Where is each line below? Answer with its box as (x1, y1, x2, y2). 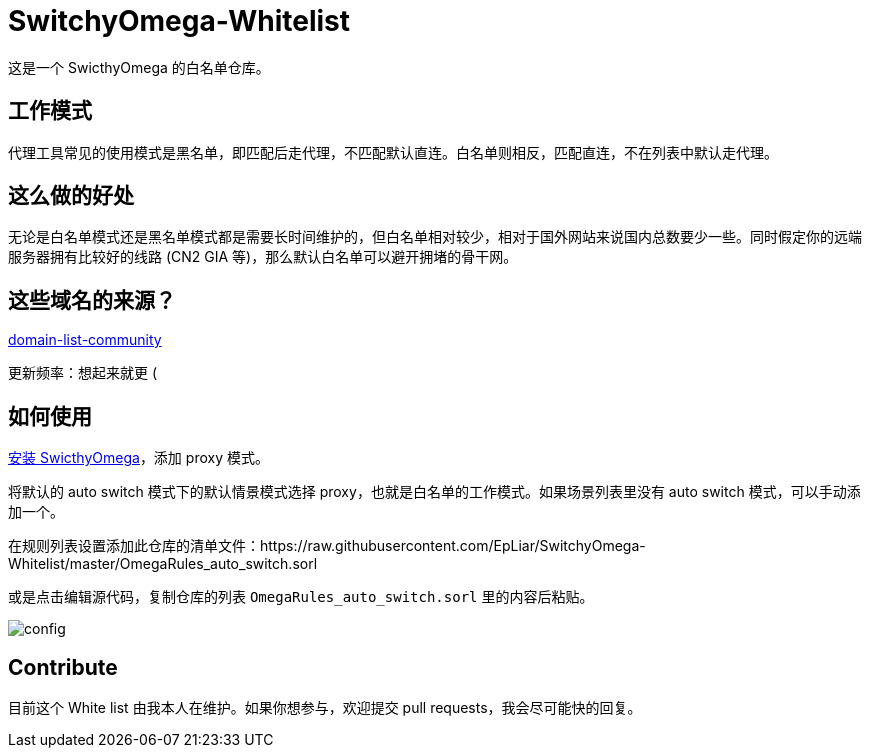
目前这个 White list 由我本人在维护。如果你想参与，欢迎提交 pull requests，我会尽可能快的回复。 (8, 698, 642, 716)
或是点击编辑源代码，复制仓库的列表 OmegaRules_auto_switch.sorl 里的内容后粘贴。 (8, 588, 594, 606)
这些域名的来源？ (8, 287, 176, 313)
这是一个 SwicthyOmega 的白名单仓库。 (8, 58, 270, 76)
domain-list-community (8, 331, 162, 349)
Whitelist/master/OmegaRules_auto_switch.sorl (8, 555, 318, 573)
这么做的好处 (8, 183, 134, 209)
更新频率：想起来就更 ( (8, 364, 158, 382)
